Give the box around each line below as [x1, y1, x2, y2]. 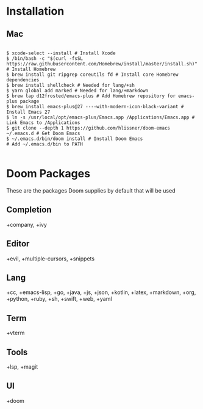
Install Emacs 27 [6, 109, 51, 115]
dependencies [6, 77, 40, 83]
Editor [6, 238, 30, 249]
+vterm [6, 329, 25, 337]
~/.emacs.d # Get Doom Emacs [6, 130, 80, 136]
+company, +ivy [6, 221, 48, 228]
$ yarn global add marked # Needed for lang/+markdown [6, 87, 149, 94]
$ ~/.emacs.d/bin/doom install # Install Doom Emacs [6, 136, 143, 142]
